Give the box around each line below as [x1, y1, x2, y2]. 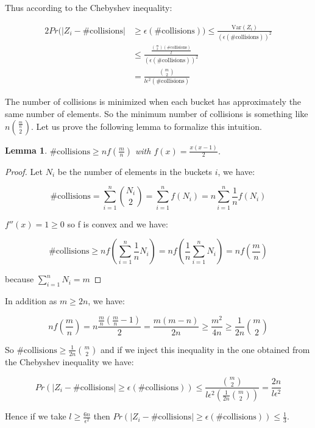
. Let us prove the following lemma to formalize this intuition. [31, 120, 262, 133]
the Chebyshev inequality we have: [5, 355, 134, 368]
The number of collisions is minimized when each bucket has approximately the [5, 95, 302, 108]
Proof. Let [5, 165, 43, 177]
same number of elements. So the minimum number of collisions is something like [5, 107, 308, 119]
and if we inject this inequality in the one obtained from [100, 343, 310, 355]
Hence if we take [5, 410, 66, 423]
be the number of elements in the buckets [57, 165, 213, 177]
